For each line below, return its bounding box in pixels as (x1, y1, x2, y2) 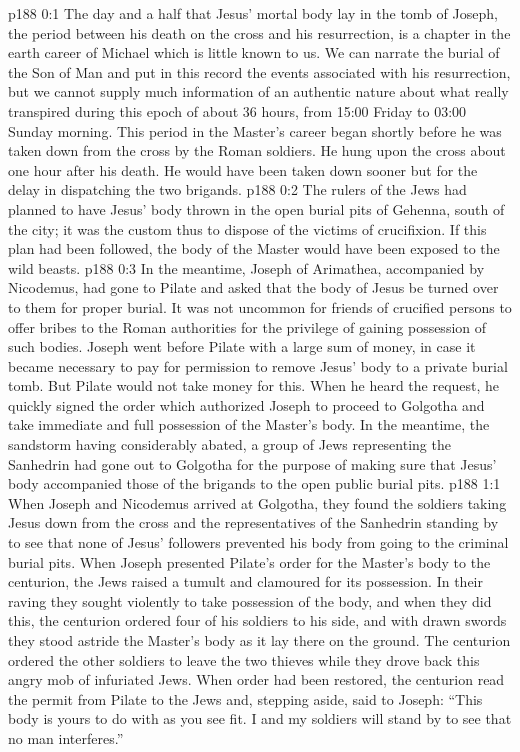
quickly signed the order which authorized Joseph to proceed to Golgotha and (8, 394, 485, 415)
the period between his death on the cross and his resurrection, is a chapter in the (8, 22, 511, 43)
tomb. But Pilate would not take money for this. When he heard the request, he (8, 375, 500, 396)
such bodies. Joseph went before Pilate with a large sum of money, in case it (8, 336, 476, 357)
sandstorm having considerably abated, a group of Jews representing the (8, 434, 451, 455)
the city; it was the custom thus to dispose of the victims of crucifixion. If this (8, 218, 487, 239)
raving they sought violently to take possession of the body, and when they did (8, 590, 492, 611)
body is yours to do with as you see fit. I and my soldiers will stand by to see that (8, 708, 512, 729)
